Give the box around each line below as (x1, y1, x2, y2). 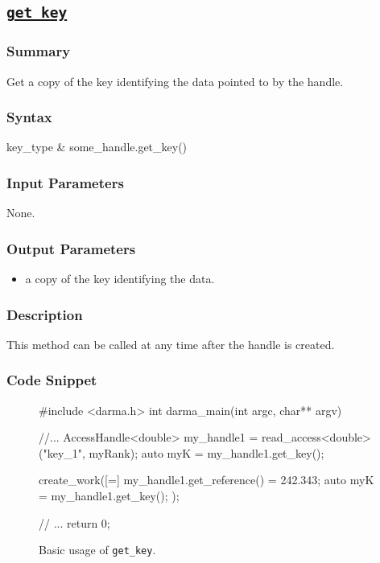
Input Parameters (6, 172, 124, 192)
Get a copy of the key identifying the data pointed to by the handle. (6, 72, 344, 89)
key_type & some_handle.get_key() (6, 138, 188, 155)
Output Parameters (6, 238, 136, 258)
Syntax (6, 107, 52, 127)
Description (6, 304, 83, 324)
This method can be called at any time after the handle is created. (6, 335, 335, 352)
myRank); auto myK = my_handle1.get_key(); (89, 444, 324, 461)
